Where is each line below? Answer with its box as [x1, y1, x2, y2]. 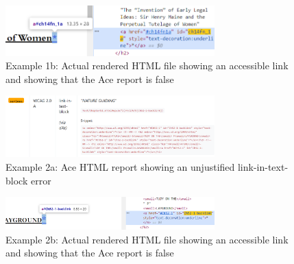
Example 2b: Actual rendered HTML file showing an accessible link [5, 232, 289, 246]
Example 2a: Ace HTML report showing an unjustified [5, 160, 235, 174]
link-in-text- [237, 160, 289, 174]
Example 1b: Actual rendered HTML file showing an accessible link [5, 58, 289, 73]
